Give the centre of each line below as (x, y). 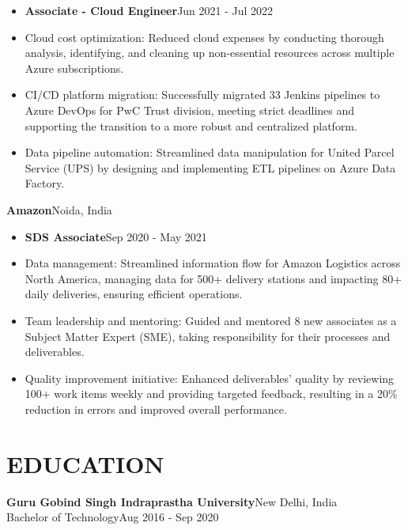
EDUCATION (85, 463)
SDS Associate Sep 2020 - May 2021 (116, 236)
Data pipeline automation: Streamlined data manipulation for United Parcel (210, 152)
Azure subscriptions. (74, 68)
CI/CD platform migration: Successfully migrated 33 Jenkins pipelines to (202, 95)
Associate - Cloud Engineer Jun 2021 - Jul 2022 (149, 10)
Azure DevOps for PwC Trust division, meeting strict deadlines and (190, 110)
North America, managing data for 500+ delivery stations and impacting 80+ (213, 278)
